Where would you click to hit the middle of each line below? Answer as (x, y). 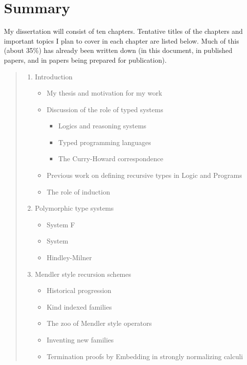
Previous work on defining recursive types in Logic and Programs (144, 175)
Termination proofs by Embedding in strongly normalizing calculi (145, 356)
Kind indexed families (79, 306)
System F (61, 224)
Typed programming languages (105, 142)
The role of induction (78, 191)
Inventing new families (80, 340)
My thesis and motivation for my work (104, 93)
